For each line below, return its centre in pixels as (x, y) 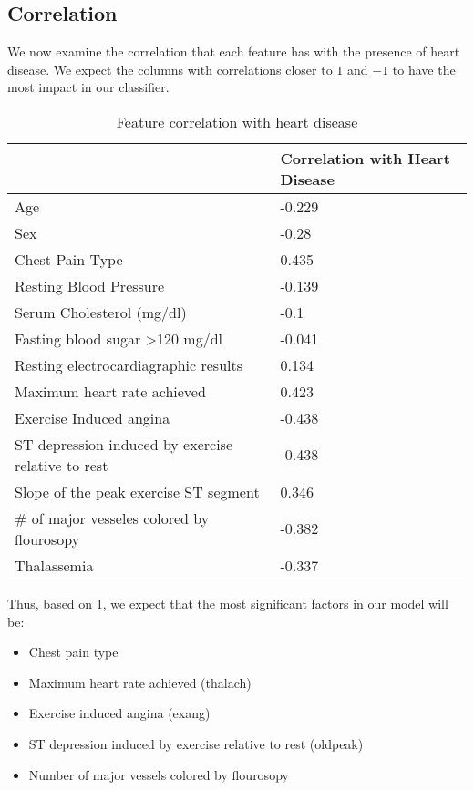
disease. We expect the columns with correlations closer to (170, 69)
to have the (424, 69)
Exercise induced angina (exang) (119, 713)
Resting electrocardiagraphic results (129, 364)
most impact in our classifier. (88, 87)
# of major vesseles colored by (112, 518)
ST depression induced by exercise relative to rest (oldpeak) (196, 743)
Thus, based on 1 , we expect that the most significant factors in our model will (228, 603)
